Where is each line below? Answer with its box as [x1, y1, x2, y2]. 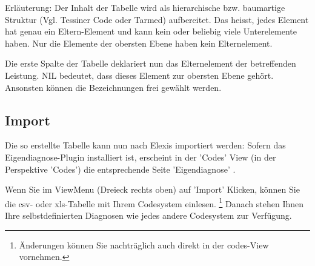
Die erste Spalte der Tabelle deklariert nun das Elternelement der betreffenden [5, 57, 296, 70]
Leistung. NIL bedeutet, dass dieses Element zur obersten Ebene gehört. [5, 68, 274, 81]
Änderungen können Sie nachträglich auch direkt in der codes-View [19, 238, 269, 251]
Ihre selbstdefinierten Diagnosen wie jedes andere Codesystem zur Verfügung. [5, 208, 292, 221]
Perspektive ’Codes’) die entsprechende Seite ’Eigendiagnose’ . [5, 162, 236, 175]
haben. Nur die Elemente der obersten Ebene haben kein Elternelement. [5, 36, 273, 49]
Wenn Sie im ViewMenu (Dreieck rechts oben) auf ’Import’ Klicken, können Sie [5, 183, 300, 196]
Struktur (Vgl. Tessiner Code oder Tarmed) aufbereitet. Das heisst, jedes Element [5, 13, 309, 25]
